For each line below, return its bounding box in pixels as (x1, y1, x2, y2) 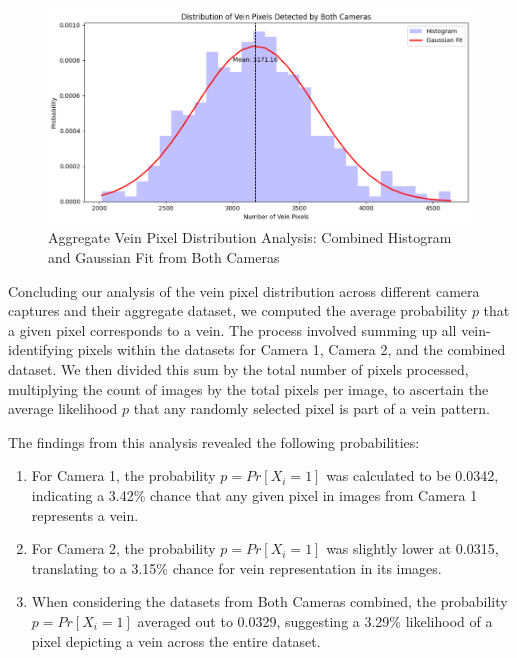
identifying (8, 339, 73, 360)
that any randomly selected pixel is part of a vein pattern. (133, 398, 490, 419)
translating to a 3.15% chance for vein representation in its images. (31, 557, 442, 578)
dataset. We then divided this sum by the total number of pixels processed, (8, 358, 469, 379)
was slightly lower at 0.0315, (326, 538, 499, 559)
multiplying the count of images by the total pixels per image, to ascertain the (8, 378, 489, 399)
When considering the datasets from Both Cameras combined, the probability (31, 591, 508, 612)
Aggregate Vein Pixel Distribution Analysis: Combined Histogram (48, 227, 452, 248)
